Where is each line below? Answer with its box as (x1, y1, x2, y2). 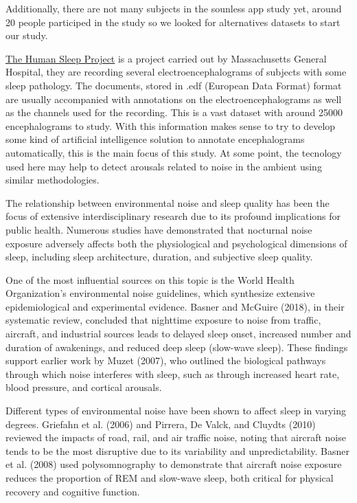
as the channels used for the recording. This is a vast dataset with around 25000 (5, 105, 343, 120)
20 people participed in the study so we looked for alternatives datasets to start (5, 14, 341, 29)
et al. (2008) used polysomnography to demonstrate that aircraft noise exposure (5, 457, 342, 471)
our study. (5, 28, 48, 43)
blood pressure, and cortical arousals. (5, 380, 162, 394)
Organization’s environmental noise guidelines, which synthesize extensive (5, 286, 315, 300)
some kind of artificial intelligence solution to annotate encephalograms (5, 132, 305, 146)
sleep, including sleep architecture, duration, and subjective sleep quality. (5, 249, 313, 264)
